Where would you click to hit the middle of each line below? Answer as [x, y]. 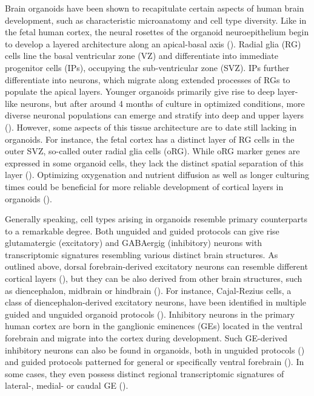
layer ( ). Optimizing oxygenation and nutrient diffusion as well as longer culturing [157, 175]
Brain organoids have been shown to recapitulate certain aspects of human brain [155, 8]
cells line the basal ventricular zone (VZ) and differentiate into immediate [142, 56]
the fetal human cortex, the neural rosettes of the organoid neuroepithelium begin [157, 32]
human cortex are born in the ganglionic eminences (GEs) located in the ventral [154, 326]
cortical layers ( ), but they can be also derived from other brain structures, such [154, 278]
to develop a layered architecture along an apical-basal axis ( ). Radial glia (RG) [153, 43]
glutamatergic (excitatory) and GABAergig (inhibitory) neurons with [134, 243]
